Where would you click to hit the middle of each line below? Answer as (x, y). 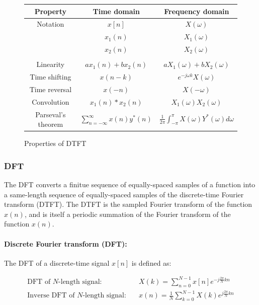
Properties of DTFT (55, 143)
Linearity (51, 64)
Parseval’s (51, 114)
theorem (51, 124)
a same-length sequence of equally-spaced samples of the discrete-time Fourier (124, 194)
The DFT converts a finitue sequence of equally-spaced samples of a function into (130, 184)
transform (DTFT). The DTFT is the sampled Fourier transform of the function (128, 204)
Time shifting (51, 76)
